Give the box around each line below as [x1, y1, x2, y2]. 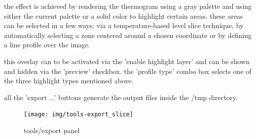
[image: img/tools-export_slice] [24, 111, 133, 118]
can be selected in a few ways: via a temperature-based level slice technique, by [4, 20, 244, 31]
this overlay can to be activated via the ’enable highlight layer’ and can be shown [4, 56, 250, 66]
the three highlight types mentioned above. [4, 75, 134, 86]
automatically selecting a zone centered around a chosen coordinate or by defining [4, 30, 252, 40]
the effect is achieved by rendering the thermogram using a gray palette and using [4, 1, 252, 11]
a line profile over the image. [4, 39, 90, 50]
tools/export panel [24, 125, 80, 135]
